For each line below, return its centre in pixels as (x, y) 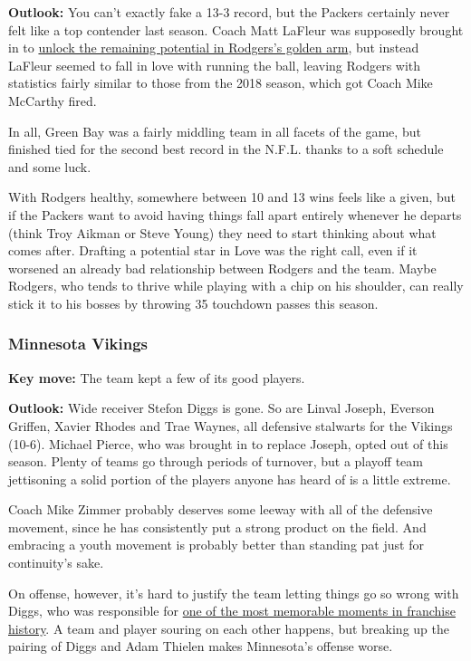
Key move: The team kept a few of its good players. (157, 377)
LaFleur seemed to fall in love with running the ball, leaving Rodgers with (215, 65)
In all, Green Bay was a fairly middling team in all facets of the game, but (215, 131)
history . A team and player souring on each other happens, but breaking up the (229, 628)
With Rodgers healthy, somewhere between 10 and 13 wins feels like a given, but (232, 197)
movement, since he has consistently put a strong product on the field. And (217, 527)
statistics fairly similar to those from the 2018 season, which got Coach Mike (221, 83)
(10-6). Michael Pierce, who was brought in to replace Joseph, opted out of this (228, 443)
